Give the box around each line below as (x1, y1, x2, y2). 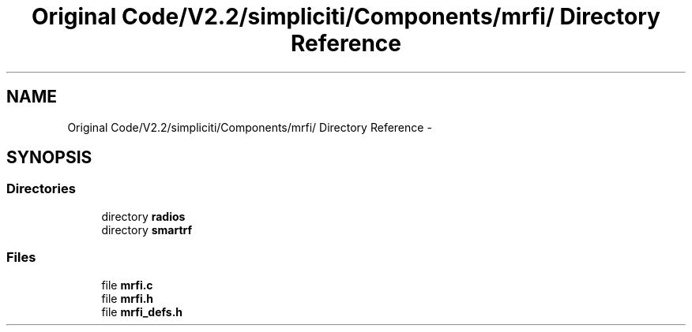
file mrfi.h (101, 291, 154, 305)
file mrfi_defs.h (101, 304, 183, 319)
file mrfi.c (101, 278, 153, 292)
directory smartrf (101, 222, 193, 237)
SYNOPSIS (6, 147, 92, 168)
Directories (6, 181, 76, 197)
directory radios (101, 209, 186, 223)
